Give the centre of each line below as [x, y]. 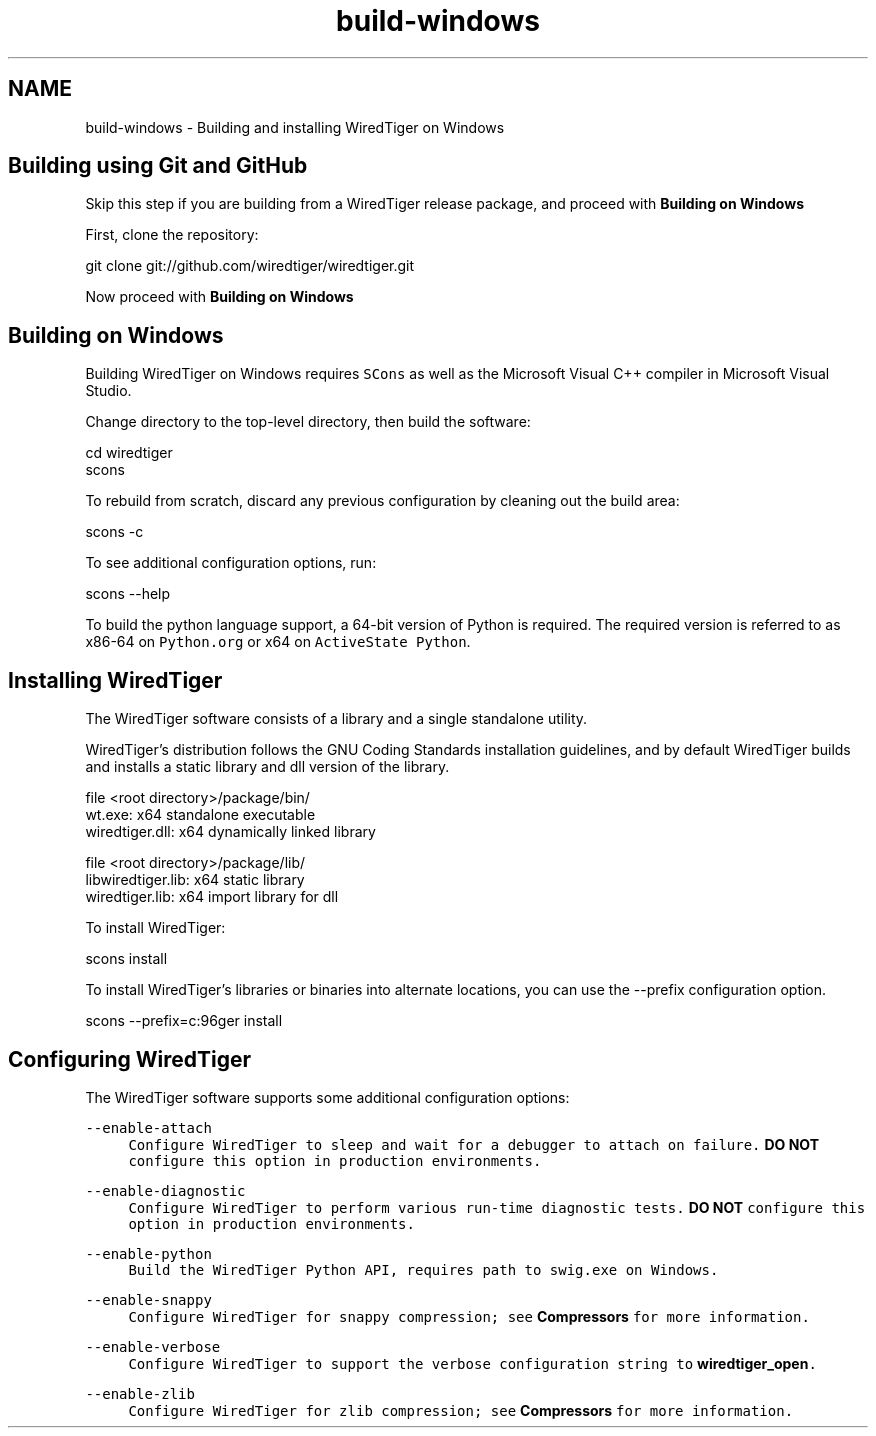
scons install [126, 959]
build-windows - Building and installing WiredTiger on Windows [295, 127]
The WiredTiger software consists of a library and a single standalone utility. [336, 719]
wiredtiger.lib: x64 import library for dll [212, 897]
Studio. [108, 391]
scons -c [114, 532]
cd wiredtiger [129, 453]
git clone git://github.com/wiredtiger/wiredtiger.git [250, 266]
